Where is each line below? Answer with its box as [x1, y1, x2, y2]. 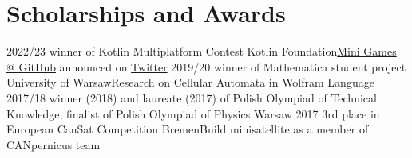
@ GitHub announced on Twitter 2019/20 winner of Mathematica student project [6, 58, 406, 75]
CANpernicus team [6, 136, 101, 152]
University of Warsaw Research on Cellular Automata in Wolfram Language [6, 74, 374, 91]
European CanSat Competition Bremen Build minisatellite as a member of [6, 121, 369, 137]
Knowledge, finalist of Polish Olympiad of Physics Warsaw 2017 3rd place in [6, 105, 380, 121]
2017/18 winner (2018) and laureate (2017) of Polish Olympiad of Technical [6, 89, 377, 106]
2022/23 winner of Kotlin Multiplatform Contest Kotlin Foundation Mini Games [6, 43, 397, 60]
